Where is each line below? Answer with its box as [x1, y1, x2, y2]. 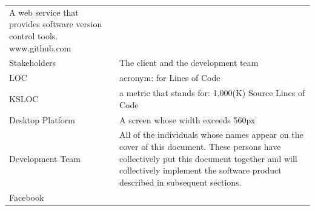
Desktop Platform [9, 113, 76, 126]
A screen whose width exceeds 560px [119, 113, 256, 126]
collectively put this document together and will [119, 152, 297, 164]
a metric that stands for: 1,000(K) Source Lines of [119, 86, 305, 99]
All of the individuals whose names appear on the [119, 128, 303, 141]
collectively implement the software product [119, 164, 282, 177]
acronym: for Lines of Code [119, 71, 220, 84]
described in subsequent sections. [119, 175, 242, 188]
